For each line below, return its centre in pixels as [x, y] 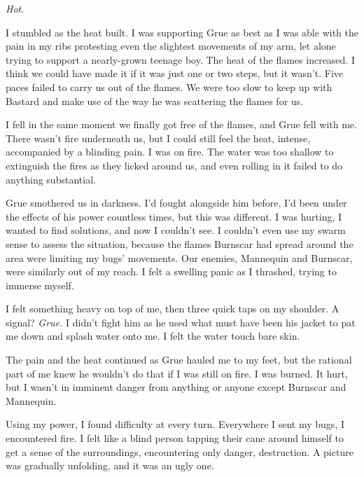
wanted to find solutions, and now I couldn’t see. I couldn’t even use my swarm [176, 230]
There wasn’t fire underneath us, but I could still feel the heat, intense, [158, 138]
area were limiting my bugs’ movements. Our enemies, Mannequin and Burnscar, [179, 257]
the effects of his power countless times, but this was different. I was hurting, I [174, 216]
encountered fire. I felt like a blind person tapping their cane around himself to [175, 438]
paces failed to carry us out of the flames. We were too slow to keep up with [169, 87]
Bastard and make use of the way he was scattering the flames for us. [154, 101]
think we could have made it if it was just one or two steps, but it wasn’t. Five [175, 73]
